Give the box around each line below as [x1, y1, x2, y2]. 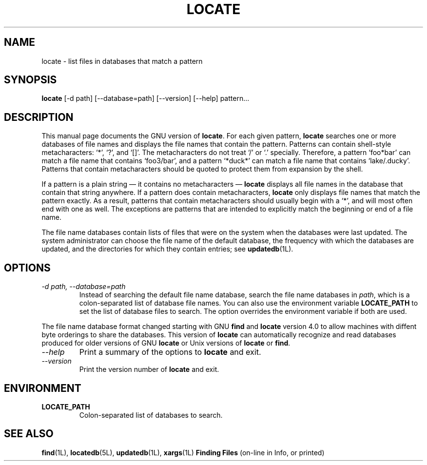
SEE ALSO [4, 427, 54, 440]
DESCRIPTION [4, 111, 74, 123]
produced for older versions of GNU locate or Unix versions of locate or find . [41, 339, 291, 348]
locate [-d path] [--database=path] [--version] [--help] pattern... [41, 94, 250, 103]
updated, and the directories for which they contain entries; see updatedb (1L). [41, 245, 293, 253]
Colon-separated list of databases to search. [79, 410, 223, 419]
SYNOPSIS [4, 74, 57, 86]
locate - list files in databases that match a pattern [41, 57, 203, 65]
